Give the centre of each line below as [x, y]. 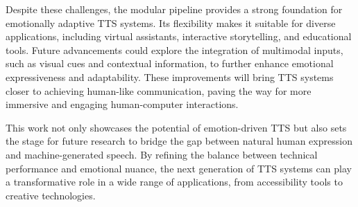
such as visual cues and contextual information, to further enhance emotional [170, 63]
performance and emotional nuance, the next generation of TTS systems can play [179, 168]
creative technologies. [51, 195]
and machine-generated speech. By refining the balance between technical [162, 154]
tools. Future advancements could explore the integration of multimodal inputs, [174, 49]
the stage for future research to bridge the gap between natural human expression [179, 141]
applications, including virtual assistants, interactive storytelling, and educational [179, 36]
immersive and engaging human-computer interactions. [122, 104]
